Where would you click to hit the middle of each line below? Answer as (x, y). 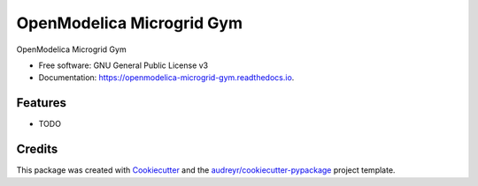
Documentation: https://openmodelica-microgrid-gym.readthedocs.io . (166, 78)
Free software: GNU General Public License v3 (123, 65)
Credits (37, 149)
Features (41, 103)
